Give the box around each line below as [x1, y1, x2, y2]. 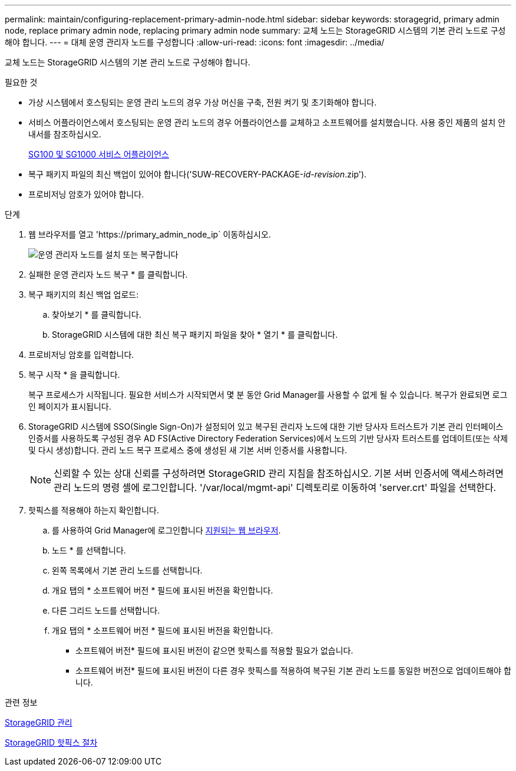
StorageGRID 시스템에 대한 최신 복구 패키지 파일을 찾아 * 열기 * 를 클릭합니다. [52, 330, 338, 340]
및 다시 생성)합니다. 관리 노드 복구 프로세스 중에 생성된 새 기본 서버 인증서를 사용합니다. [28, 445, 347, 455]
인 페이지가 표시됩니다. [28, 401, 111, 411]
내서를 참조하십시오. [28, 129, 101, 139]
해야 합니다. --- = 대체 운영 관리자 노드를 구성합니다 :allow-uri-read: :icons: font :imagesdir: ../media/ [5, 37, 385, 47]
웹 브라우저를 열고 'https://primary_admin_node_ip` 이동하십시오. [28, 229, 271, 239]
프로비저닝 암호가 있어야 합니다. [28, 189, 144, 199]
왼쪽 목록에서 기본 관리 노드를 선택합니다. [52, 565, 203, 575]
